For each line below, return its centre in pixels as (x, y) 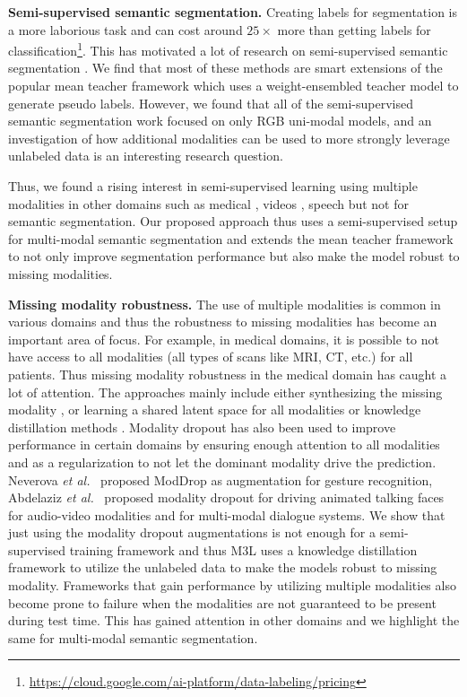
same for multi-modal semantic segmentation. (133, 637)
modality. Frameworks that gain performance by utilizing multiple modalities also (232, 585)
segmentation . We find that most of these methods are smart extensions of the (225, 68)
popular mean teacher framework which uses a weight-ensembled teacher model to (233, 86)
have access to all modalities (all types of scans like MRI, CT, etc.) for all (211, 357)
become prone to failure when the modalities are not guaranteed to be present (222, 602)
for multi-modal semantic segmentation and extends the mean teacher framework (231, 238)
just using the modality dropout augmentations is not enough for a (192, 532)
